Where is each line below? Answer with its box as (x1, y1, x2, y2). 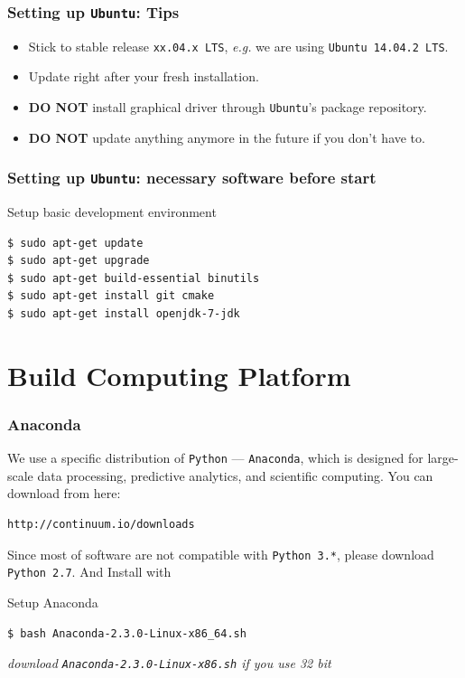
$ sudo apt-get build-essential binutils (7, 271, 260, 285)
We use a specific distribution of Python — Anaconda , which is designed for (7, 448, 423, 467)
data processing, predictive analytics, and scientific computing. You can (37, 466, 433, 485)
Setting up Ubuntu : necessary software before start (7, 166, 377, 189)
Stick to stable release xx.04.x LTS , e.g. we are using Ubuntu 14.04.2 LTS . (28, 36, 449, 55)
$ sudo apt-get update (7, 236, 144, 250)
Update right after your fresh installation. (28, 67, 259, 86)
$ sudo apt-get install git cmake (7, 289, 215, 303)
